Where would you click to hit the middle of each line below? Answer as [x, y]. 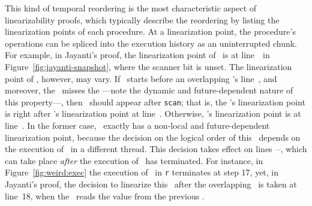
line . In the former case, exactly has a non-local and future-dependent [137, 125]
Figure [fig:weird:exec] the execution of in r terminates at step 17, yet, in [142, 172]
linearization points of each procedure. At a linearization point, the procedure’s [150, 31]
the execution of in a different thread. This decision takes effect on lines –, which [156, 149]
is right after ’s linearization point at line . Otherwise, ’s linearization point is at [153, 113]
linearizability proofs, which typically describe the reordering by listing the [142, 19]
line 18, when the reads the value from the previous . [105, 196]
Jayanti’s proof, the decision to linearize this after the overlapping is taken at [151, 184]
